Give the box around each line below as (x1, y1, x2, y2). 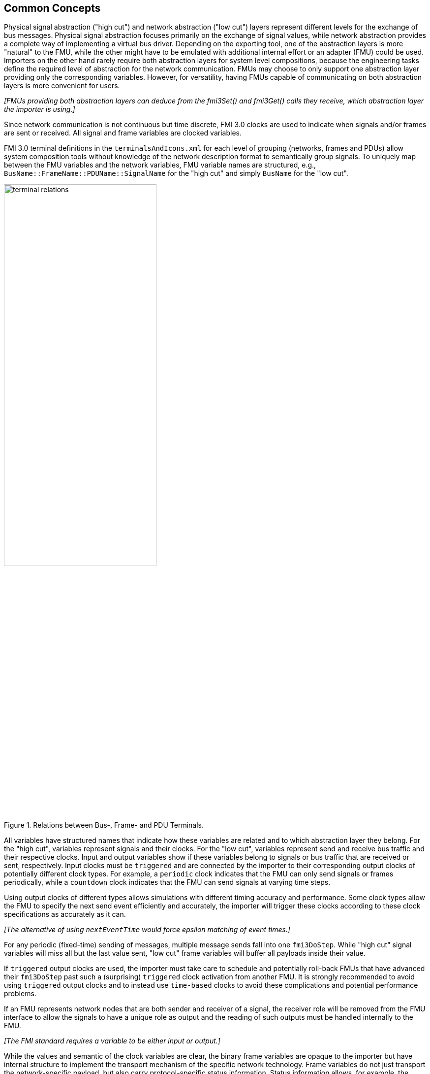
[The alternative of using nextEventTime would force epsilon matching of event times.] (4, 925, 290, 934)
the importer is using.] (4, 105, 75, 114)
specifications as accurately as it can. (4, 909, 126, 918)
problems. (4, 989, 36, 998)
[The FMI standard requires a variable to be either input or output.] (4, 1036, 220, 1045)
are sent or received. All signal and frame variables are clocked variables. (4, 129, 242, 137)
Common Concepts (4, 2, 101, 14)
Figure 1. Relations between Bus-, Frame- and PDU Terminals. (4, 820, 204, 829)
